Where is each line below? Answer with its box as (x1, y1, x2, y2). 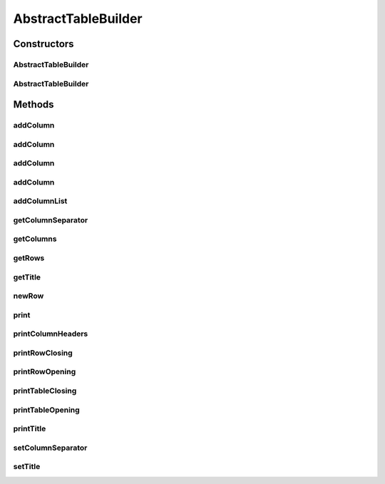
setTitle (13, 462, 41, 472)
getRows (13, 253, 45, 263)
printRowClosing (13, 348, 73, 358)
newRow (13, 291, 44, 301)
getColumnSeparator (13, 215, 88, 225)
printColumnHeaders (13, 329, 88, 339)
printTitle (13, 424, 46, 434)
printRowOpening (13, 367, 76, 377)
